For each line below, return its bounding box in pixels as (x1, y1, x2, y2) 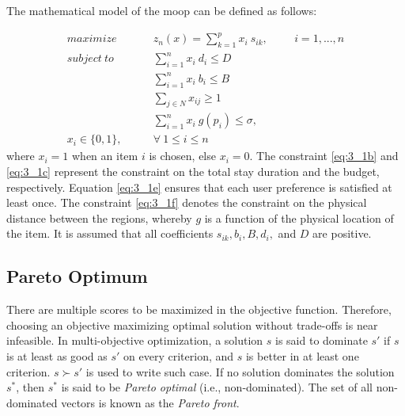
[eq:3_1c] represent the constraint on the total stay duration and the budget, (6, 163, 380, 180)
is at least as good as (6, 348, 108, 364)
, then (16, 379, 45, 395)
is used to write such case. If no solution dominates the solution (85, 363, 395, 380)
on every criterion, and (123, 348, 234, 364)
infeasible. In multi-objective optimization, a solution (6, 332, 263, 349)
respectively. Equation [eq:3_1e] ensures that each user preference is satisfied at (6, 178, 392, 195)
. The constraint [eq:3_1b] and (249, 147, 399, 164)
